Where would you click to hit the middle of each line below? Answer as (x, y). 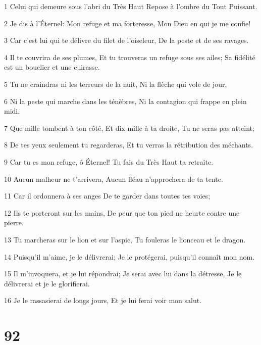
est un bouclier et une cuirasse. (52, 67)
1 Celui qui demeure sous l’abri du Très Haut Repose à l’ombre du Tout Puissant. (131, 6)
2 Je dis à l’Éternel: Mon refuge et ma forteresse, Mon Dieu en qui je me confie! (127, 23)
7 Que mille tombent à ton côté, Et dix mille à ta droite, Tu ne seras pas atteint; (129, 128)
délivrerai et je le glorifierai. (47, 283)
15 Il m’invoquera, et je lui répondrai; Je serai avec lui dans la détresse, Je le (123, 274)
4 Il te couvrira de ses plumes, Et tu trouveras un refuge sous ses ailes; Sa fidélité (130, 57)
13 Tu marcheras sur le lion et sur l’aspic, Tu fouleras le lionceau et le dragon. (125, 239)
